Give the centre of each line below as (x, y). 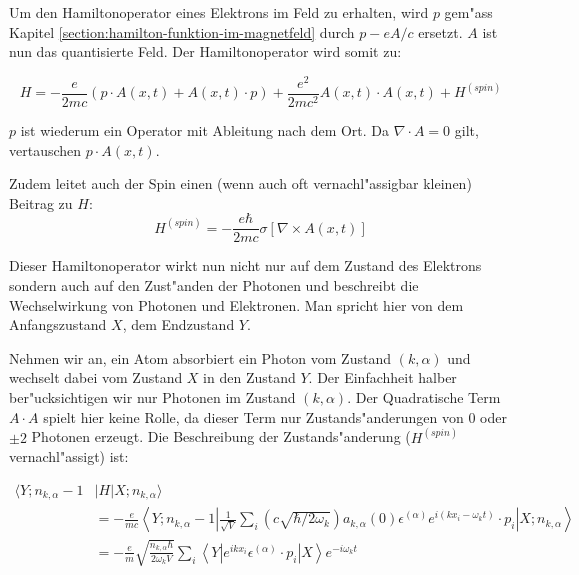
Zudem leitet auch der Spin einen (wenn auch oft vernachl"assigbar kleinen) (240, 183)
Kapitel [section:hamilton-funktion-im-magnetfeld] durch (182, 31)
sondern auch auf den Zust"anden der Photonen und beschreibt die (214, 284)
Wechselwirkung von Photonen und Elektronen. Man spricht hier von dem (236, 304)
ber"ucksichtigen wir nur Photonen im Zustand (152, 396)
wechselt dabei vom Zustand (96, 377)
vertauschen (45, 149)
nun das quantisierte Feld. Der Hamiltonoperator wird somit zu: (205, 51)
